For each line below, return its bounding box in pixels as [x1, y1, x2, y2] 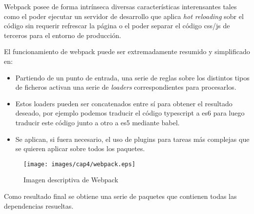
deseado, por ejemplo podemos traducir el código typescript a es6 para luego [15, 108, 245, 118]
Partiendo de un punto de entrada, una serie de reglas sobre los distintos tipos [15, 72, 250, 82]
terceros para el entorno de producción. [4, 30, 121, 40]
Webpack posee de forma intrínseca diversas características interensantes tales [4, 1, 237, 11]
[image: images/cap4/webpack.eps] [23, 160, 136, 168]
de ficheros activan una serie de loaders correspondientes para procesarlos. [15, 82, 236, 92]
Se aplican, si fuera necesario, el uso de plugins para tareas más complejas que [15, 134, 250, 144]
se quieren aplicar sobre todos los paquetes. [15, 143, 145, 154]
